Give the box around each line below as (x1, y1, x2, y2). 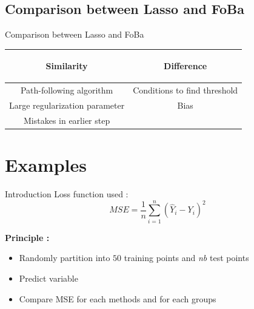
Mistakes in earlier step (23, 114, 110, 126)
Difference (164, 59, 207, 72)
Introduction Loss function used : (5, 188, 129, 200)
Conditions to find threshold (133, 84, 238, 97)
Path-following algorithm (20, 84, 113, 97)
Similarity (45, 59, 88, 72)
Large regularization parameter (9, 98, 125, 111)
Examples (5, 152, 87, 177)
